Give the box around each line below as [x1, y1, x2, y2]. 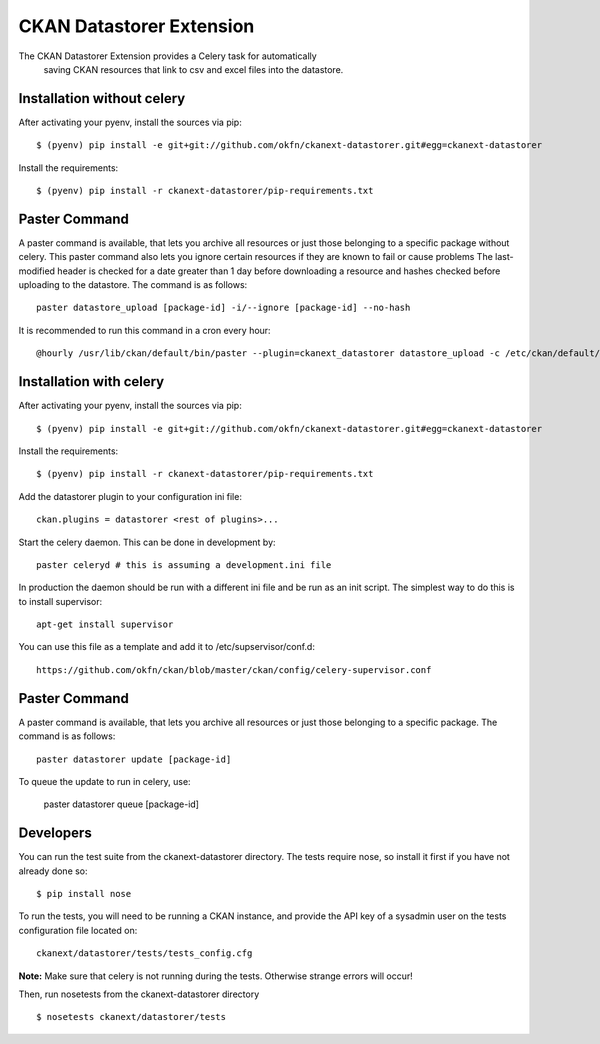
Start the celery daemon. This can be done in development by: [18, 536, 276, 548]
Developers [18, 825, 92, 842]
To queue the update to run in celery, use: [18, 775, 191, 787]
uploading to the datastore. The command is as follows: [18, 279, 248, 291]
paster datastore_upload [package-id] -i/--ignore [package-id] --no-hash [36, 302, 411, 314]
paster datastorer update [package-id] [36, 753, 232, 765]
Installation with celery [18, 373, 165, 390]
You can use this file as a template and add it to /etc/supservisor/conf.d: [18, 641, 315, 653]
